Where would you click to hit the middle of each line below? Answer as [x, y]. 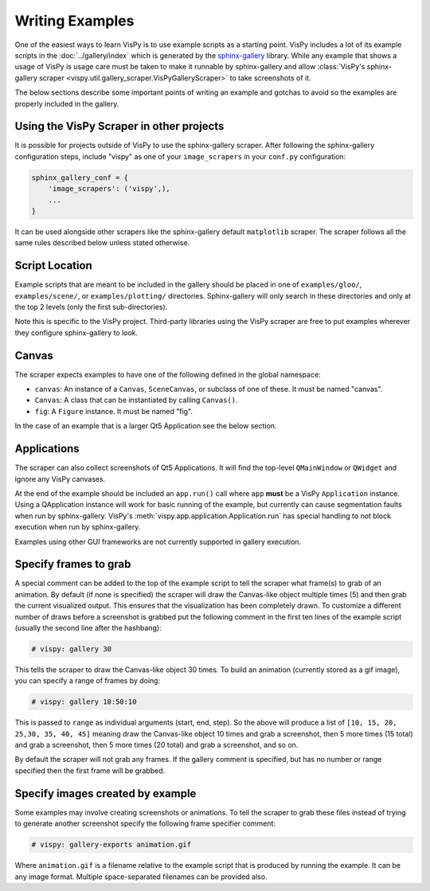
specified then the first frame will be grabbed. [90, 770]
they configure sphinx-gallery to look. [76, 332]
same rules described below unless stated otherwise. [102, 243]
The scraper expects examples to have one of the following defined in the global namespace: [168, 374]
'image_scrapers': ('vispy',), [109, 189]
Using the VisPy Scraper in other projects [119, 126]
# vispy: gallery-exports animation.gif [111, 845]
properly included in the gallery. [67, 104]
